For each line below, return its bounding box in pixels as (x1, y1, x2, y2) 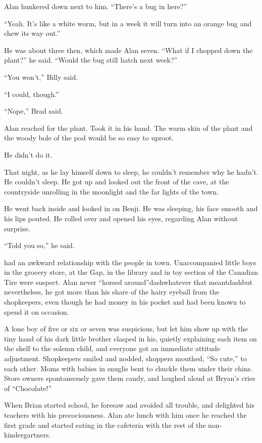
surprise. (4, 223, 30, 233)
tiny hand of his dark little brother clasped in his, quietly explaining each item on (4, 333, 257, 343)
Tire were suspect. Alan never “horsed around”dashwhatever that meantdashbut (4, 276, 253, 287)
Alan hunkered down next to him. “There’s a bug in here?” (4, 1, 187, 11)
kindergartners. (4, 429, 51, 440)
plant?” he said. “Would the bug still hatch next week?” (4, 55, 178, 65)
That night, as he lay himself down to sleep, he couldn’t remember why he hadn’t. (4, 166, 258, 177)
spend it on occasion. (4, 306, 69, 317)
